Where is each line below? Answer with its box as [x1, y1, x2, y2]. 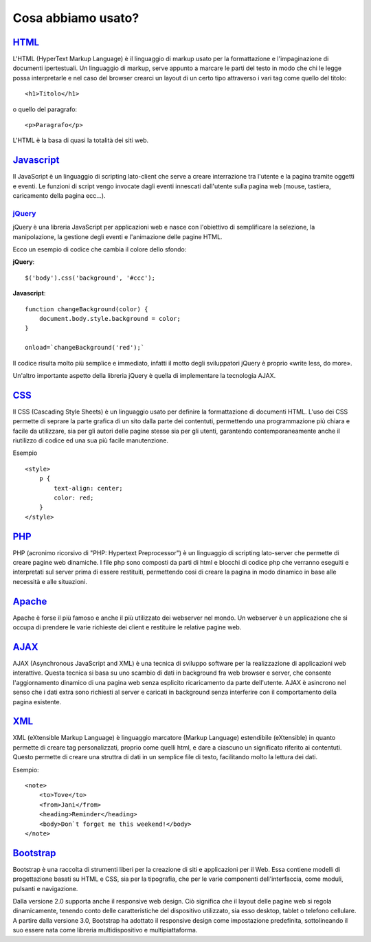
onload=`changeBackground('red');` [25, 344, 145, 352]
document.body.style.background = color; [38, 315, 181, 322]
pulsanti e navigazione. [12, 884, 78, 893]
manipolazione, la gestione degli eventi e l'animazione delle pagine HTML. [12, 232, 223, 240]
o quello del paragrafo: [12, 105, 78, 113]
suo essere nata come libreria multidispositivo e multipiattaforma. [12, 926, 198, 934]
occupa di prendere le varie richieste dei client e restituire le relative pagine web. [12, 623, 242, 631]
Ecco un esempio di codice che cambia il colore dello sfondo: [12, 245, 187, 254]
